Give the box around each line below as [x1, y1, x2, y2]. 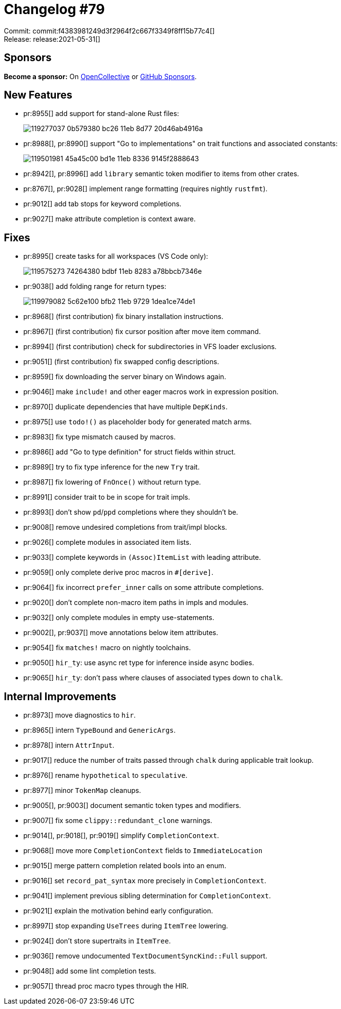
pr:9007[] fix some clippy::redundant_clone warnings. [23, 816, 212, 825]
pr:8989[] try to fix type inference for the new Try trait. [23, 463, 200, 471]
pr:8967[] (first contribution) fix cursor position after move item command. [23, 327, 261, 336]
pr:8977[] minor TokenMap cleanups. [23, 786, 141, 795]
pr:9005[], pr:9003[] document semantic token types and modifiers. [23, 801, 241, 810]
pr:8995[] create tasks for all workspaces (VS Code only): [23, 252, 208, 261]
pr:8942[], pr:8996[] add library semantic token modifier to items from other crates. [23, 169, 299, 178]
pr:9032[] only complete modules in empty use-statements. [23, 613, 214, 622]
